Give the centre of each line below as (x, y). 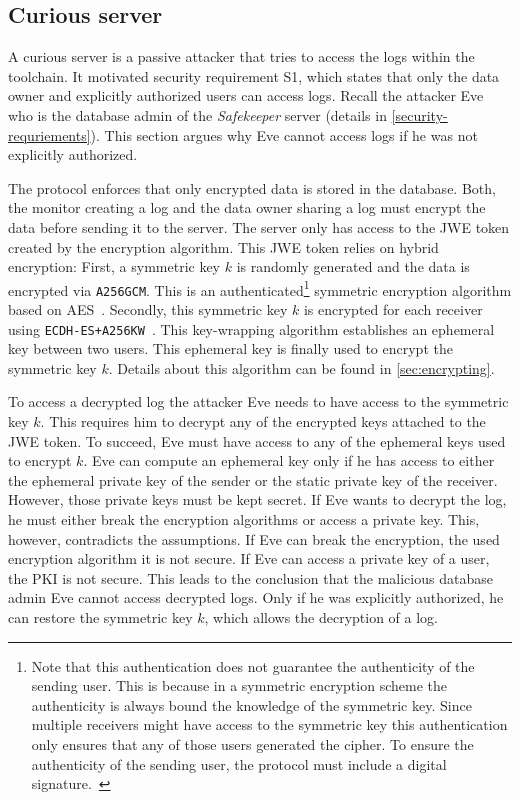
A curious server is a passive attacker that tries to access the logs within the (241, 56)
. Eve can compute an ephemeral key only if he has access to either (289, 460)
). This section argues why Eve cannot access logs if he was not (284, 134)
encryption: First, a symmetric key (114, 266)
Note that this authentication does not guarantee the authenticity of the (253, 665)
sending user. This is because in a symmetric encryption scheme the (239, 685)
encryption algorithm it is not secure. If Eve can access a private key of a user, (249, 558)
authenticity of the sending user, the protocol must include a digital (239, 763)
